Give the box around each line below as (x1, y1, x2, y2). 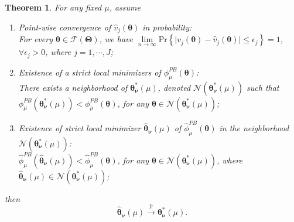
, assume (109, 1, 141, 13)
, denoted (158, 81, 191, 93)
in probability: (142, 21, 192, 33)
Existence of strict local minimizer (18, 122, 141, 134)
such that (247, 81, 279, 93)
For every (18, 33, 53, 45)
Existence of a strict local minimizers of (18, 66, 161, 78)
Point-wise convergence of (18, 21, 111, 33)
